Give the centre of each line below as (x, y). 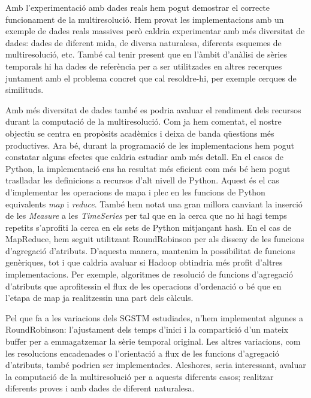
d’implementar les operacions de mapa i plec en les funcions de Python (135, 192)
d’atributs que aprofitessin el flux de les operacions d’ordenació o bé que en (144, 286)
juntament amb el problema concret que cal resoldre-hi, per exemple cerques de (151, 78)
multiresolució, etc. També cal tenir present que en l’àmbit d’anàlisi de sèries (146, 54)
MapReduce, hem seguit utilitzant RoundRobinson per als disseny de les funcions (155, 239)
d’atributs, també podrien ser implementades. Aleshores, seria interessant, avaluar (156, 365)
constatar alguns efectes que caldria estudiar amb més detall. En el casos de (144, 157)
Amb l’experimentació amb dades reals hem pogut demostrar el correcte (138, 7)
